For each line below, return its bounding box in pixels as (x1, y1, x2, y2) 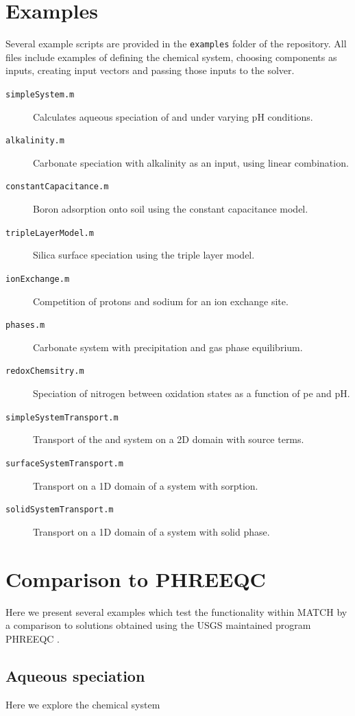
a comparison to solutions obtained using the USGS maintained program (5, 618, 311, 632)
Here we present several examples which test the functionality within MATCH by (5, 604, 347, 619)
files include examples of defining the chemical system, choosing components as (5, 49, 337, 64)
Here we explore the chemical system (5, 697, 160, 711)
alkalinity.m (5, 136, 64, 146)
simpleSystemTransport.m (5, 412, 119, 422)
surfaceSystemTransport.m (5, 458, 123, 468)
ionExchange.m (5, 274, 70, 284)
